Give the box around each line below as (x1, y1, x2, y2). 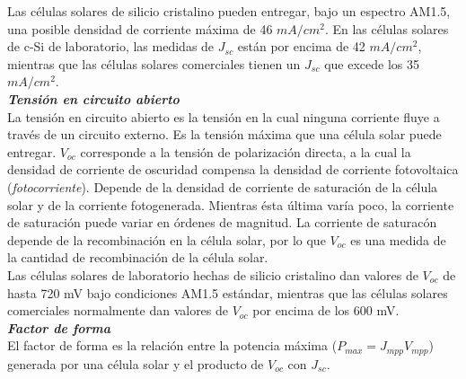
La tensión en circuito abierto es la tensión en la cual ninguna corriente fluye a (7, 107, 440, 126)
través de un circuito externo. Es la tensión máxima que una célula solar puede (7, 125, 442, 144)
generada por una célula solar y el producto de (7, 354, 264, 373)
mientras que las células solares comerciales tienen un (7, 54, 301, 73)
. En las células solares (324, 19, 449, 38)
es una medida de (350, 230, 446, 249)
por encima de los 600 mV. (252, 301, 400, 320)
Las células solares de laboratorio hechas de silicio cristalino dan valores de (7, 265, 418, 284)
